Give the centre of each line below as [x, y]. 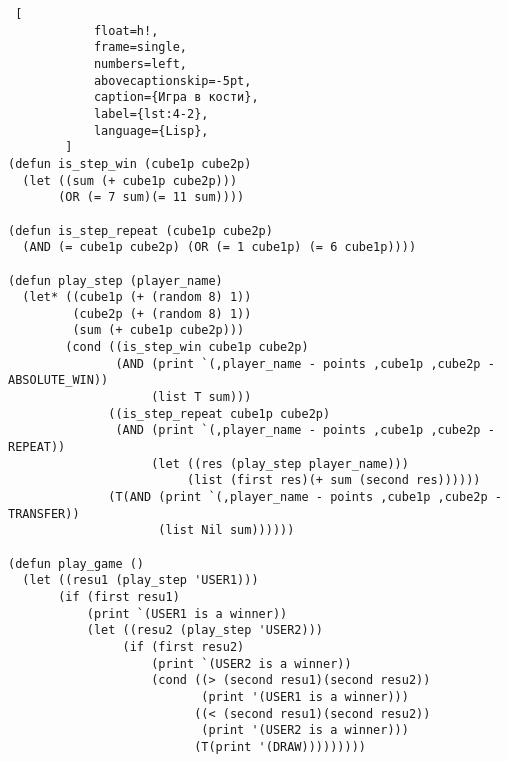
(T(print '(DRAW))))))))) [280, 746]
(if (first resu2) [183, 646]
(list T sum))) [201, 397]
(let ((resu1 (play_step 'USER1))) [140, 580]
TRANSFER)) [44, 513]
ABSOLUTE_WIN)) [58, 380]
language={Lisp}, [151, 130]
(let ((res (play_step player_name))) [280, 463]
